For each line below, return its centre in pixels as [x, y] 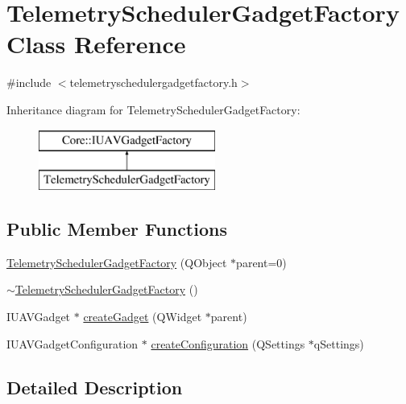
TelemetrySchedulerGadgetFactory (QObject [117, 262]
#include [29, 82]
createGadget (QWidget [143, 317]
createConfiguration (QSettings [228, 343]
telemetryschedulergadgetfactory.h [153, 82]
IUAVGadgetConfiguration [72, 343]
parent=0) [261, 262]
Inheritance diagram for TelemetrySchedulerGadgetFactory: [153, 109]
